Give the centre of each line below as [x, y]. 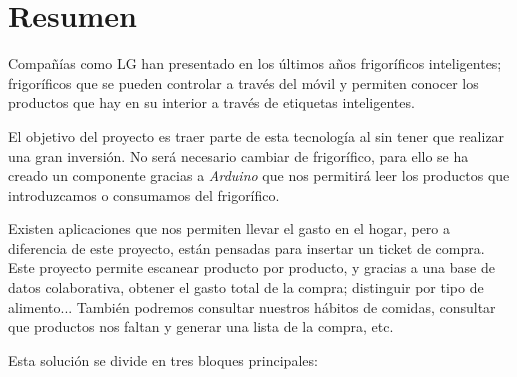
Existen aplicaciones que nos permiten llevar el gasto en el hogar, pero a [229, 228]
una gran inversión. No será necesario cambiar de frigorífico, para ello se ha [238, 155]
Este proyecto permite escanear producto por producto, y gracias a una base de [251, 267]
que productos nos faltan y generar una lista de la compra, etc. [201, 326]
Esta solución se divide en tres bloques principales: [163, 359]
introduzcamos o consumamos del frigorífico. [144, 194]
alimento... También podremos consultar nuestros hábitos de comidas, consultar [252, 306]
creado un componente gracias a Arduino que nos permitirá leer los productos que [259, 175]
